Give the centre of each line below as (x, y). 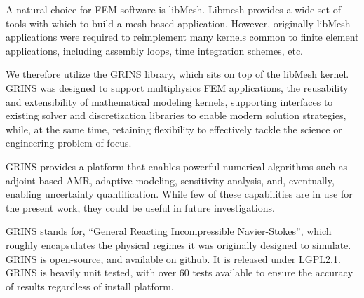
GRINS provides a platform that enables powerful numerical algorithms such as (177, 166)
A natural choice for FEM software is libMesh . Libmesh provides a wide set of (173, 9)
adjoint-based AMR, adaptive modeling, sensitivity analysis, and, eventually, (170, 180)
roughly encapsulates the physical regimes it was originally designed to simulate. (178, 244)
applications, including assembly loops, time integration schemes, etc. (154, 50)
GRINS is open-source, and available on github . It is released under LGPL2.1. (173, 258)
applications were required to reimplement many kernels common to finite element (182, 37)
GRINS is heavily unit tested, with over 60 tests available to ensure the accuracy (180, 272)
